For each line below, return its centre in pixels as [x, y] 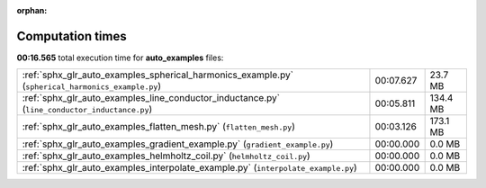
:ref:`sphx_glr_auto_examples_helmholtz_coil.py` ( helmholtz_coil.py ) [166, 156]
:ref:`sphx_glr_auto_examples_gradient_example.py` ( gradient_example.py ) [178, 144]
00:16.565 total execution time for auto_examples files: [120, 58]
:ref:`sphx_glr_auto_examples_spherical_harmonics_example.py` [158, 75]
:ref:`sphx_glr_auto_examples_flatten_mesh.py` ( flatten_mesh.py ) [159, 127]
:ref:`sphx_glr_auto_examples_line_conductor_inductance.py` [151, 98]
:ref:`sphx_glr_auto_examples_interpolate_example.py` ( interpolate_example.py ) [189, 168]
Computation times [72, 36]
